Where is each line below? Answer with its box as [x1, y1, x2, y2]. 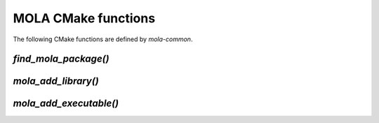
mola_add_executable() [13, 98, 119, 110]
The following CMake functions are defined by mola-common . [13, 35, 193, 43]
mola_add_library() [13, 75, 99, 87]
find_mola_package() [13, 53, 109, 65]
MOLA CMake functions [13, 10, 156, 26]
